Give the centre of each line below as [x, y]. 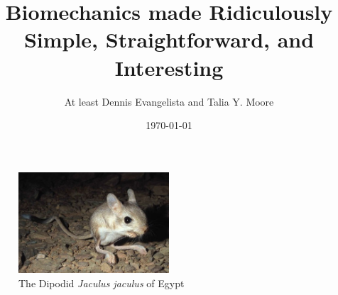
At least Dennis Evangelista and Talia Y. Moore [169, 101]
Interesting [169, 67]
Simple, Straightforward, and [169, 39]
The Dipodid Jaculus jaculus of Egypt [102, 283]
